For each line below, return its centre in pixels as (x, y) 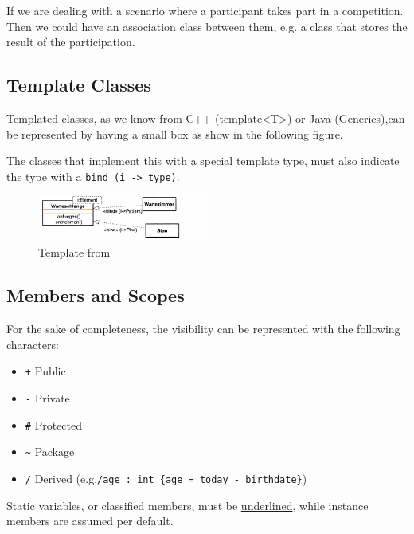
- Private (47, 398)
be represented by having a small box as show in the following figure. (175, 133)
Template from (74, 252)
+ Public (45, 371)
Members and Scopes (96, 295)
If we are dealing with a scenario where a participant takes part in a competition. (205, 10)
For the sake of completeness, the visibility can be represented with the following (203, 329)
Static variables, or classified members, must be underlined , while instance (187, 505)
